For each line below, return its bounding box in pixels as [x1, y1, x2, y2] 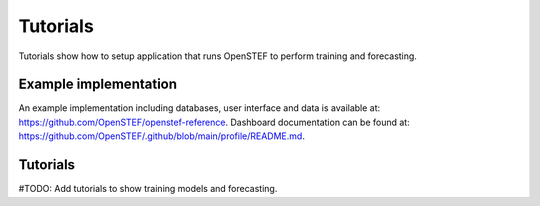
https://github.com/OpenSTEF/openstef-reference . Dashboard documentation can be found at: [18, 116, 410, 128]
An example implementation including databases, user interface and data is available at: [18, 102, 381, 114]
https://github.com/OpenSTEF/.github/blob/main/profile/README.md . [18, 130, 305, 142]
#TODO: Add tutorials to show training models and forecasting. [18, 183, 278, 195]
